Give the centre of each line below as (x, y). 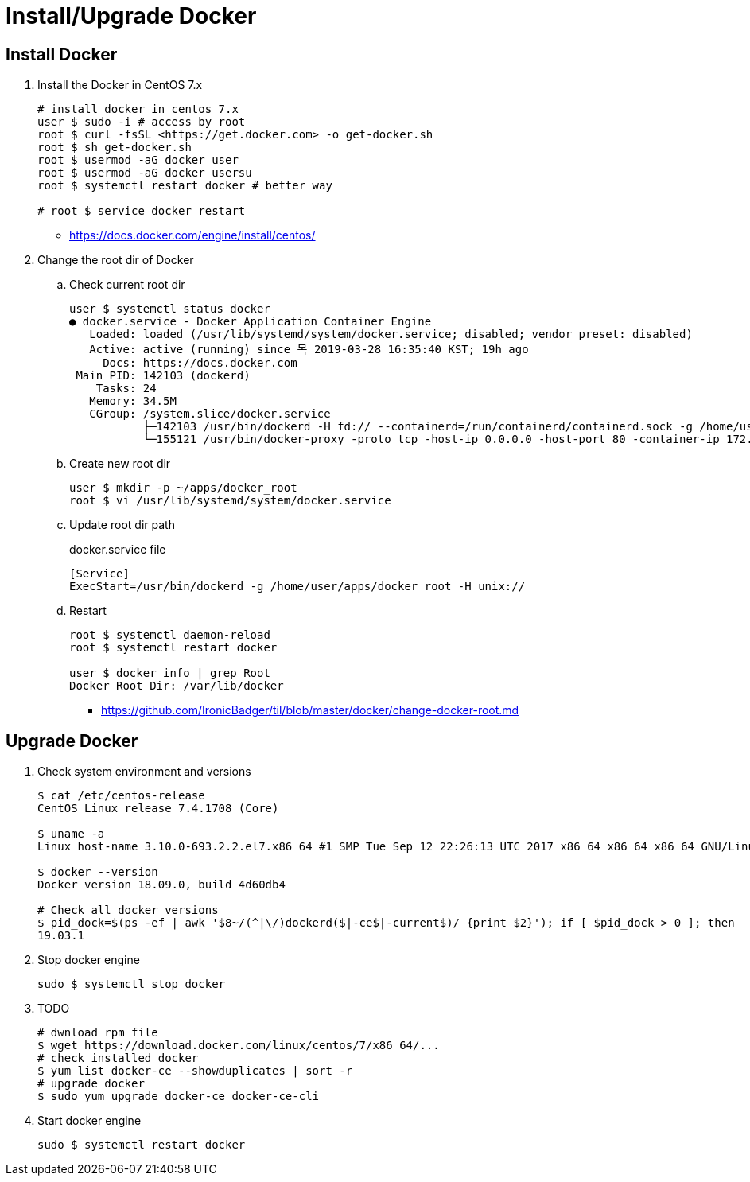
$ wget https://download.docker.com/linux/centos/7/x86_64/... (239, 1046)
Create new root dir (120, 464)
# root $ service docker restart (142, 211)
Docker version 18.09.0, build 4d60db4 (161, 885)
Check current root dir (127, 285)
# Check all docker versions (128, 910)
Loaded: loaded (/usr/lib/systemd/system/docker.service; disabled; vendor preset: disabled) (391, 334)
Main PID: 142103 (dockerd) (163, 376)
